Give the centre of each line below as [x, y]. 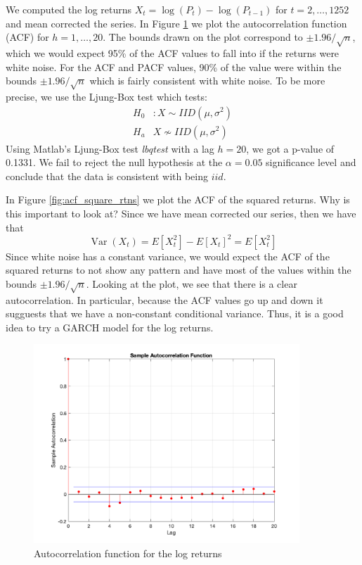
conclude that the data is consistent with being [107, 176]
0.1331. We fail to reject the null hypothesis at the [114, 162]
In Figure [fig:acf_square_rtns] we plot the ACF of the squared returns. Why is [178, 199]
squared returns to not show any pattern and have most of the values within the [179, 270]
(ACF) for [27, 37]
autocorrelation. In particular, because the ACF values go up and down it [164, 299]
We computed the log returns [69, 9]
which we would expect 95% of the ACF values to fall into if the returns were [173, 52]
